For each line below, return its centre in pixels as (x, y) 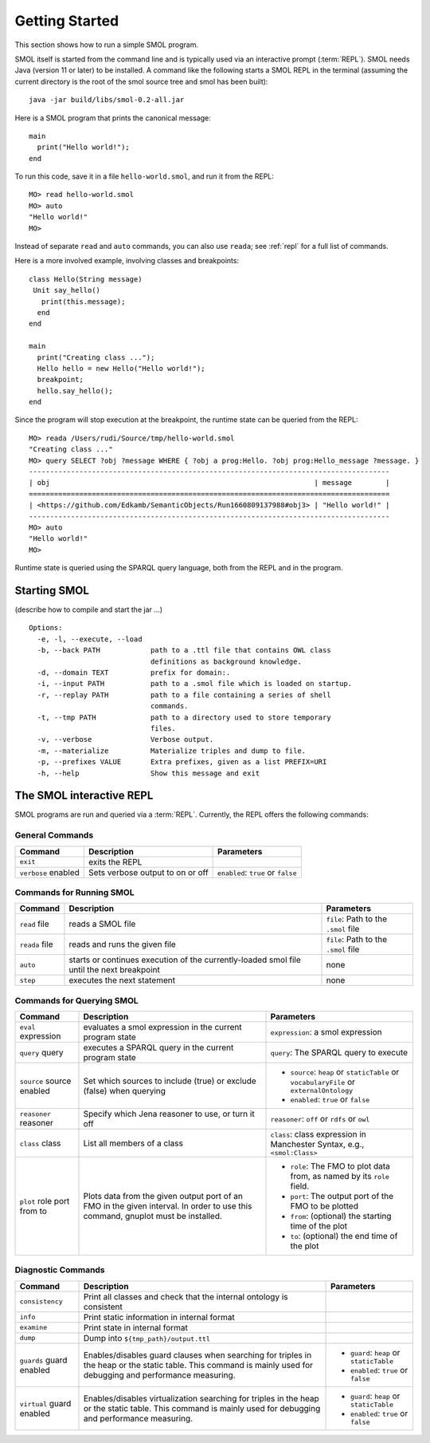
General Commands (54, 835)
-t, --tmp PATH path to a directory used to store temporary (184, 717)
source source (45, 1081)
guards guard (43, 1360)
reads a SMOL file (102, 924)
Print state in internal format (136, 1327)
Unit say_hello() (67, 290)
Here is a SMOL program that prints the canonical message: (113, 118)
